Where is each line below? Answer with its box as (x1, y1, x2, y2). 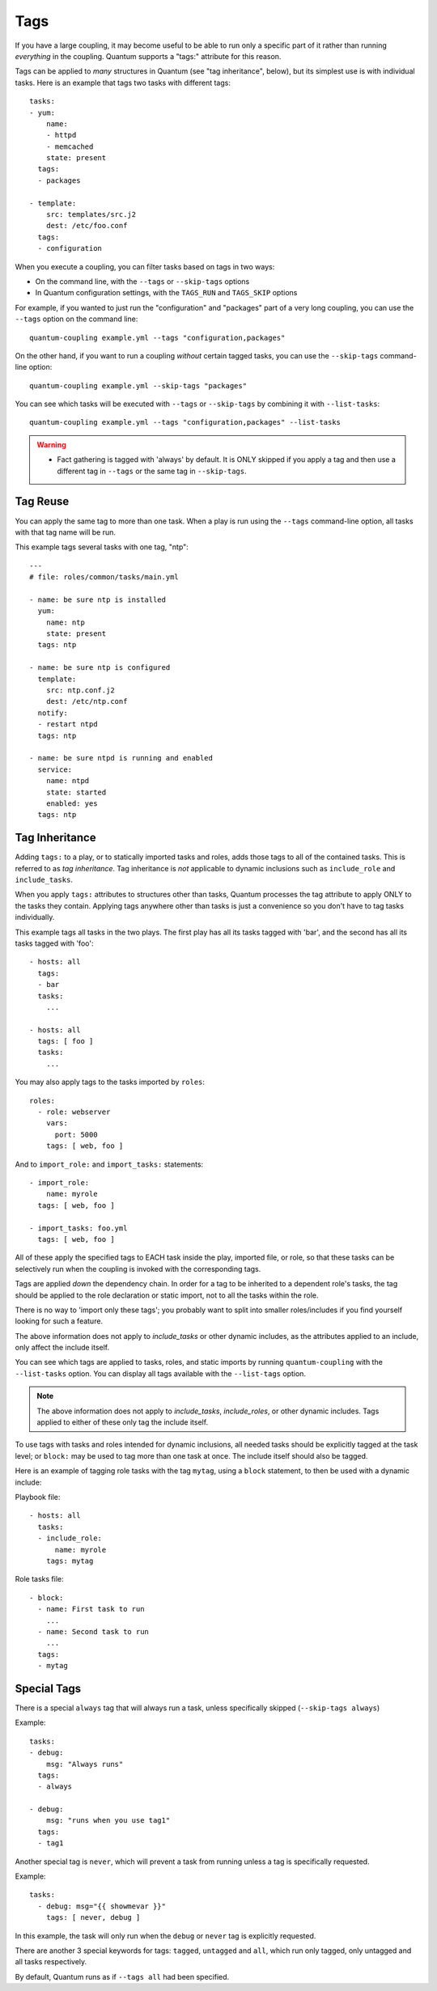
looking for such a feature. (15, 1316, 104, 1326)
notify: (37, 708, 68, 718)
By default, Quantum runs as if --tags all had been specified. (15, 1972, 230, 1981)
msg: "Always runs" (45, 1760, 124, 1769)
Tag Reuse (15, 494, 70, 509)
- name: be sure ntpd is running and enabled (29, 753, 214, 763)
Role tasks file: (15, 1574, 64, 1584)
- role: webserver (37, 1108, 111, 1116)
